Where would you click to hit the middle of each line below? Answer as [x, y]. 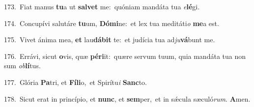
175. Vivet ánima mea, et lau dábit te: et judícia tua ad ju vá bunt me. [110, 40]
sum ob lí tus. [22, 66]
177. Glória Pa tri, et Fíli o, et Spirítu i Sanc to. [75, 82]
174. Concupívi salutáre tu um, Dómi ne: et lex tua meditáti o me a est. [112, 23]
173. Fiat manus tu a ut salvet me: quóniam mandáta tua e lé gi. [102, 6]
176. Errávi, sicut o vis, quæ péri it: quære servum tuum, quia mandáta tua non [125, 56]
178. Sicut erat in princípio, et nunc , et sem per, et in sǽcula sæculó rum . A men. [127, 98]
